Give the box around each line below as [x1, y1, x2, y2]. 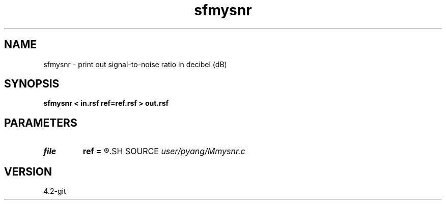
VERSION [4, 165, 52, 178]
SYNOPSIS [4, 77, 60, 91]
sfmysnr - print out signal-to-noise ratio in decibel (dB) [43, 60, 227, 69]
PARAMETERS [4, 116, 77, 129]
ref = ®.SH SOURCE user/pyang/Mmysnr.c [82, 146, 245, 157]
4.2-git [43, 187, 66, 196]
